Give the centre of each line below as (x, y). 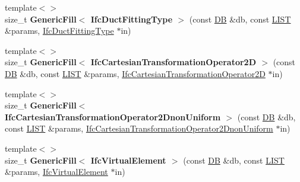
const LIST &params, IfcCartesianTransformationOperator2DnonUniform (139, 128)
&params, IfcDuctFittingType (59, 31)
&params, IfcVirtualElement (56, 172)
